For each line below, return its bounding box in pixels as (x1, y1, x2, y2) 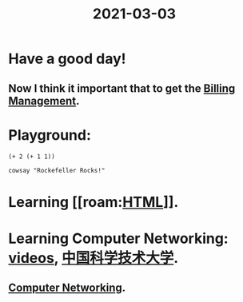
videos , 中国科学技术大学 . (8, 248, 179, 267)
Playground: (8, 125, 92, 144)
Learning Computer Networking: (8, 229, 229, 248)
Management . (8, 93, 80, 108)
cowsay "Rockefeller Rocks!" (8, 166, 106, 174)
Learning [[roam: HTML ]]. (8, 193, 179, 211)
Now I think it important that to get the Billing (8, 81, 236, 95)
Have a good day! (8, 50, 126, 68)
